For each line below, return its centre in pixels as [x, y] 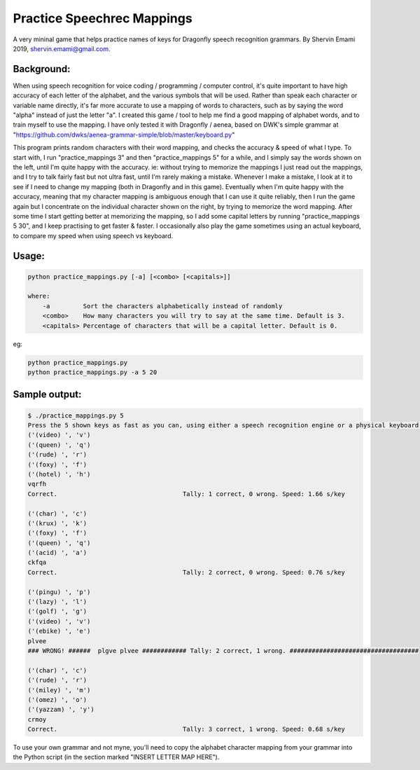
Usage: [29, 256]
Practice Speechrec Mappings [103, 18]
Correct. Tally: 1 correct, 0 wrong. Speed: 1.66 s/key [187, 494]
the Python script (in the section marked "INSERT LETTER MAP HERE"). [116, 757]
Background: [42, 69]
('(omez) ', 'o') [57, 700]
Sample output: [47, 395]
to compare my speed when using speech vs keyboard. [93, 235]
